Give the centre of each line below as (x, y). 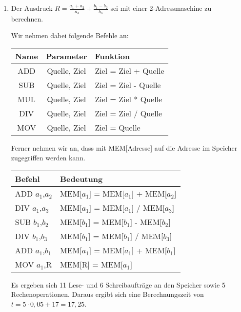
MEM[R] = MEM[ (91, 264)
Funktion (112, 56)
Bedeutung (81, 178)
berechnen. (27, 19)
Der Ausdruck (32, 8)
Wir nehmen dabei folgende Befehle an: (70, 35)
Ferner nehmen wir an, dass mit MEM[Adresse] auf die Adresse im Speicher (124, 148)
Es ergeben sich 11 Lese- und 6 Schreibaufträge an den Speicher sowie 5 (118, 284)
